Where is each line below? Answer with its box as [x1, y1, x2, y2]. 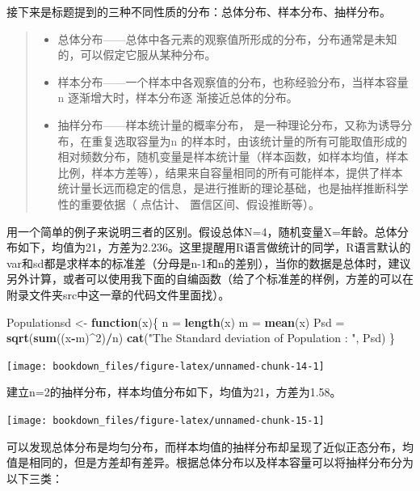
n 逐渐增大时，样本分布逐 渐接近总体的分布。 [57, 89, 298, 106]
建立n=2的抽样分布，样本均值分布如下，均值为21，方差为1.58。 [6, 383, 342, 400]
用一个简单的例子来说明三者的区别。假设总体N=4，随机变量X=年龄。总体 [6, 222, 397, 239]
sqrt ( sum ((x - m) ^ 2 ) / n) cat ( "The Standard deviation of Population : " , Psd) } [6, 329, 396, 346]
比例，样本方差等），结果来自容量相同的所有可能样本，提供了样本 [57, 163, 403, 180]
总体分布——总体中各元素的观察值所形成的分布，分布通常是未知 [57, 30, 397, 47]
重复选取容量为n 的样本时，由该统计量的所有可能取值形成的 [91, 132, 408, 149]
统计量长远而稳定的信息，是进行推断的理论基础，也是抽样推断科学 [57, 180, 409, 197]
